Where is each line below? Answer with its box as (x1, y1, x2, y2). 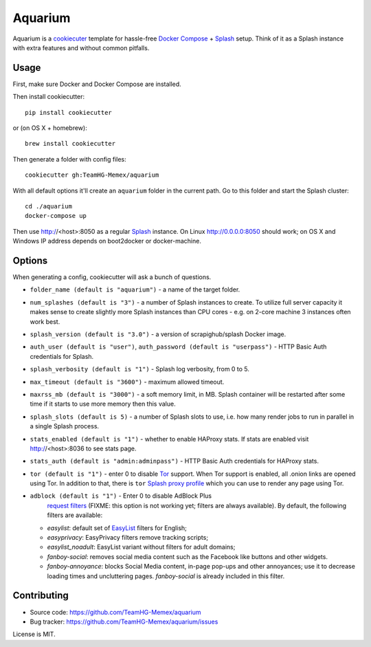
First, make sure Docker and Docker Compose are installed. (12, 80, 181, 88)
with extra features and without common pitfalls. (12, 43, 150, 52)
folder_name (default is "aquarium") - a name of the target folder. (30, 285, 240, 294)
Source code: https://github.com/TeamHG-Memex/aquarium (30, 608, 202, 616)
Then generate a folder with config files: (12, 155, 126, 163)
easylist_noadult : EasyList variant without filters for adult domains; (47, 543, 236, 551)
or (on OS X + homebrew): (12, 124, 87, 132)
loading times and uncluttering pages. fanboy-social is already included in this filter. (47, 571, 285, 580)
